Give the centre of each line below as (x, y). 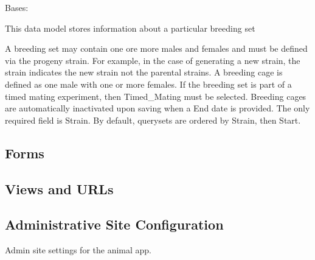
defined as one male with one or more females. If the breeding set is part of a (148, 84)
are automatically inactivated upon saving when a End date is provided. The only (157, 108)
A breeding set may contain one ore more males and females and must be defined (156, 48)
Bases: (17, 7)
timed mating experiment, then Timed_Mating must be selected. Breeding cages (156, 96)
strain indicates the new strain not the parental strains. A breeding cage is (144, 72)
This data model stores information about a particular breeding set (130, 28)
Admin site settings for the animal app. (78, 250)
